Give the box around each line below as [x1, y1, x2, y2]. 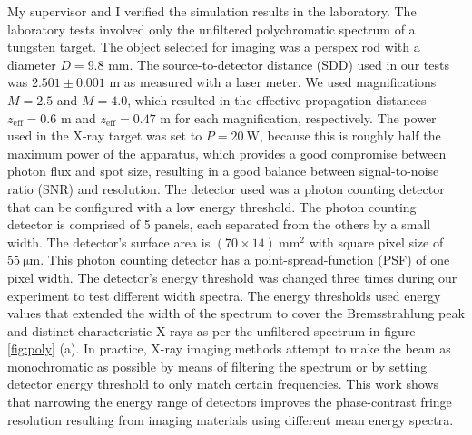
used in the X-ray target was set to [7, 126, 202, 145]
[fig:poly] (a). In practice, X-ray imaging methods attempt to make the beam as [7, 339, 451, 358]
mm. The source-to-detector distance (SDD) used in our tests [108, 54, 449, 73]
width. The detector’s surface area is [7, 232, 211, 251]
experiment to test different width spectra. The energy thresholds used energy [7, 285, 441, 304]
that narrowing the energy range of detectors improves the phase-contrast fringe [7, 392, 452, 411]
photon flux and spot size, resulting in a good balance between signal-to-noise [7, 161, 439, 180]
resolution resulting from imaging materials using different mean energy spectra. [7, 410, 454, 429]
